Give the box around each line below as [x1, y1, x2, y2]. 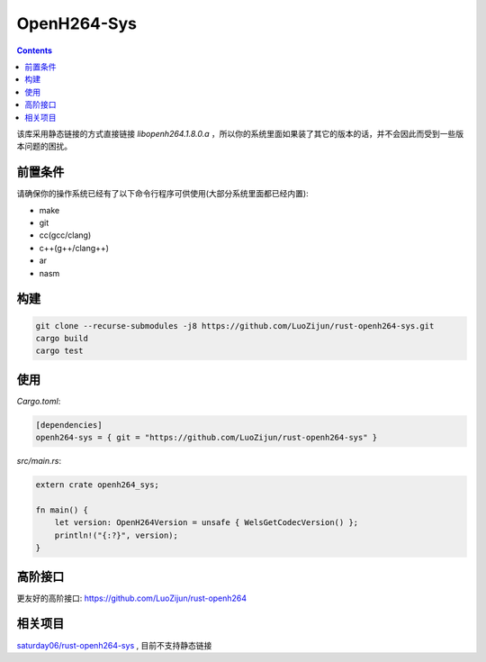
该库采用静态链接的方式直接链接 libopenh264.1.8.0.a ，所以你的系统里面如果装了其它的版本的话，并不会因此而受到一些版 [16, 128, 463, 139]
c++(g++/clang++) [39, 242, 110, 253]
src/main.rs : [16, 456, 62, 467]
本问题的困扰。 [16, 141, 72, 152]
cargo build [35, 333, 89, 343]
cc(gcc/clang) [39, 230, 92, 240]
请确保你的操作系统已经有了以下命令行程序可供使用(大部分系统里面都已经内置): [16, 188, 310, 199]
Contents [16, 45, 53, 56]
